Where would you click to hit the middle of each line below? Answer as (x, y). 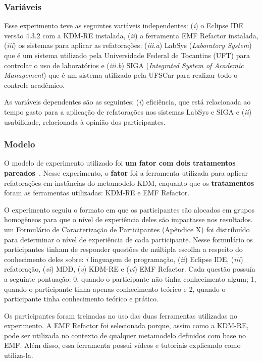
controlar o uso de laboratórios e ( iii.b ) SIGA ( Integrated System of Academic (124, 65)
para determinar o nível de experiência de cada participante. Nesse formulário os (128, 239)
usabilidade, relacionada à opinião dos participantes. (85, 121)
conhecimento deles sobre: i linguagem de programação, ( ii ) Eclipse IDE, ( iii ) (124, 259)
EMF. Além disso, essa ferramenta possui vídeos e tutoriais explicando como (122, 345)
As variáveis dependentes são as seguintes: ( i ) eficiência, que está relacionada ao (127, 102)
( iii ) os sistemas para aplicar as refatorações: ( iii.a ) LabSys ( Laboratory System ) (128, 45)
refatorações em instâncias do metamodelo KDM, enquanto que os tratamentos (129, 183)
